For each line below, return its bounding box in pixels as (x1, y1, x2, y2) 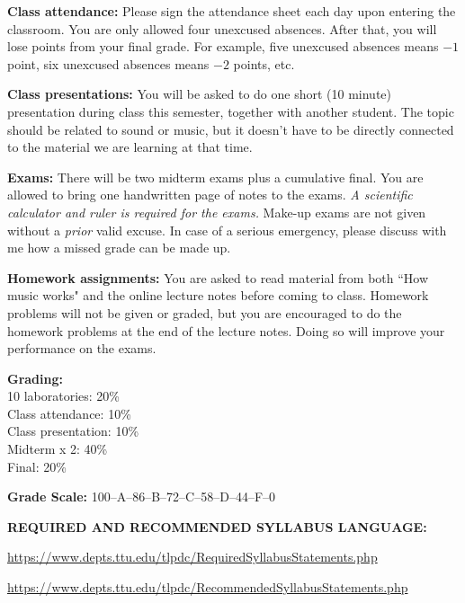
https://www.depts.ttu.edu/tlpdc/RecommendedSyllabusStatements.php (7, 578, 408, 597)
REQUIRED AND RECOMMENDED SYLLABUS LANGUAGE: (7, 517, 427, 536)
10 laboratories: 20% (7, 386, 120, 405)
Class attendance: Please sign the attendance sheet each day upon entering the (7, 2, 456, 20)
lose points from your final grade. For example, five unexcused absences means (7, 37, 439, 56)
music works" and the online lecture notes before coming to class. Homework (7, 286, 429, 305)
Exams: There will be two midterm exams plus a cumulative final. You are (7, 167, 424, 186)
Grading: (7, 368, 63, 387)
